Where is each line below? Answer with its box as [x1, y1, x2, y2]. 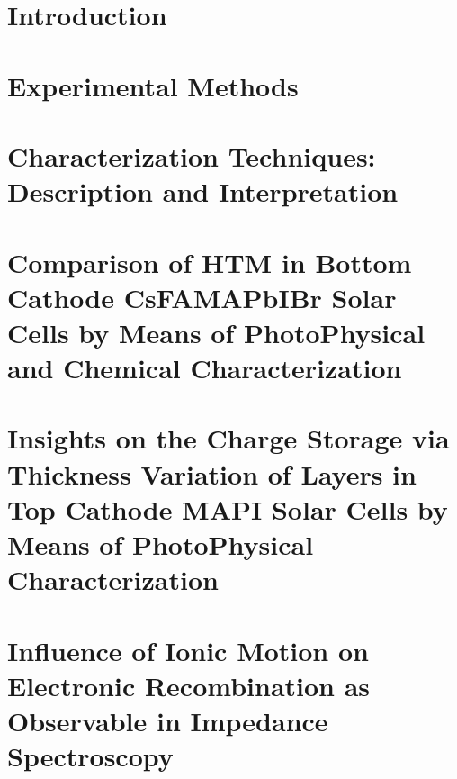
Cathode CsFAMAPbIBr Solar [7, 278, 397, 315]
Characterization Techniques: [7, 137, 376, 174]
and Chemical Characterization [7, 349, 402, 386]
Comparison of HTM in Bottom [7, 243, 412, 280]
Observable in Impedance [7, 702, 328, 738]
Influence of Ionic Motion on [7, 631, 369, 668]
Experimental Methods [7, 67, 299, 104]
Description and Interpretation [7, 173, 399, 210]
